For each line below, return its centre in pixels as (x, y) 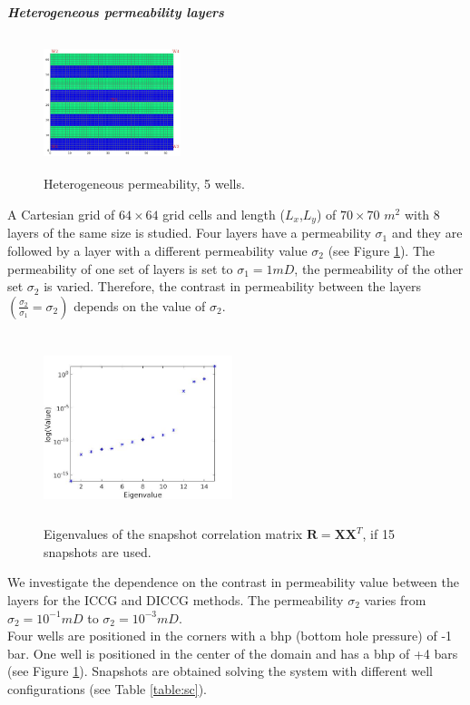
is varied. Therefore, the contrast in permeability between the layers (232, 286)
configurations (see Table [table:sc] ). (108, 688)
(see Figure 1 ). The (382, 250)
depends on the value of (140, 305)
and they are (427, 233)
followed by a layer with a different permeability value (157, 250)
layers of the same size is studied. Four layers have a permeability (189, 233)
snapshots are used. (98, 551)
